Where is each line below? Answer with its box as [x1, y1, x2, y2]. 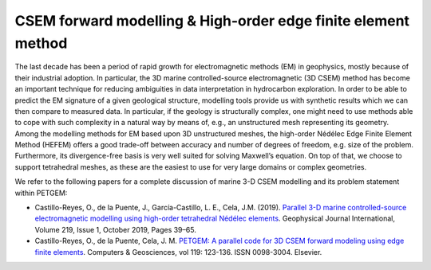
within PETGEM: [14, 188, 68, 198]
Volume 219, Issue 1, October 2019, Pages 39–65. [34, 225, 197, 234]
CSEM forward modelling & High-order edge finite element [14, 12, 410, 29]
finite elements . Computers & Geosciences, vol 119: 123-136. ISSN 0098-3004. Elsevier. [34, 247, 322, 256]
